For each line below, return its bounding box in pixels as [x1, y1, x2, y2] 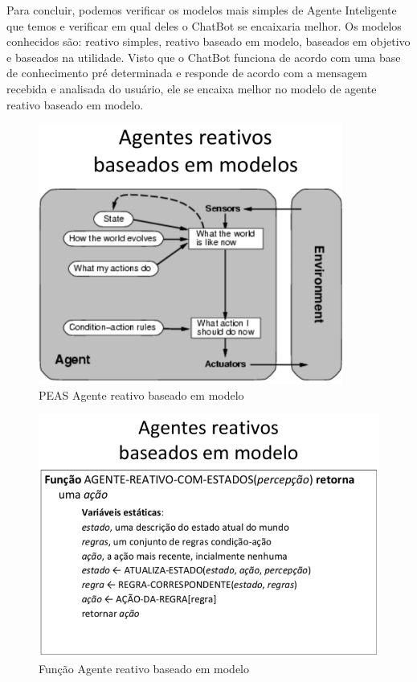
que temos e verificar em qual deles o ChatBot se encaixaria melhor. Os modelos [6, 17, 402, 34]
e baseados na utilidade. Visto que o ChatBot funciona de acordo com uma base [6, 48, 401, 65]
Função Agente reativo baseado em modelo [39, 659, 250, 676]
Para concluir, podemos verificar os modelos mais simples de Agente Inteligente [6, 2, 397, 18]
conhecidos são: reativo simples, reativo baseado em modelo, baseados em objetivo [6, 33, 411, 50]
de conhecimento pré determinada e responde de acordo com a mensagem [6, 64, 368, 81]
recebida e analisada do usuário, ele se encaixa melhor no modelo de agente [6, 80, 377, 97]
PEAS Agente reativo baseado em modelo [39, 386, 244, 403]
